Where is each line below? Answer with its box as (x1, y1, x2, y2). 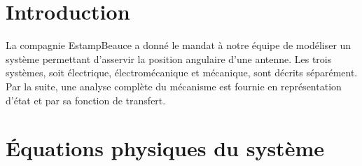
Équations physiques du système (6, 134, 324, 162)
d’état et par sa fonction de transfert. (6, 92, 166, 107)
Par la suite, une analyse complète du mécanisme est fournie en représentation (6, 78, 342, 93)
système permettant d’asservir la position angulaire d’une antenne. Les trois (6, 51, 332, 66)
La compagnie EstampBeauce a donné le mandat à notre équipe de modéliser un (6, 38, 351, 53)
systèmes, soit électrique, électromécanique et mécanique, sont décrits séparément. (6, 65, 358, 80)
